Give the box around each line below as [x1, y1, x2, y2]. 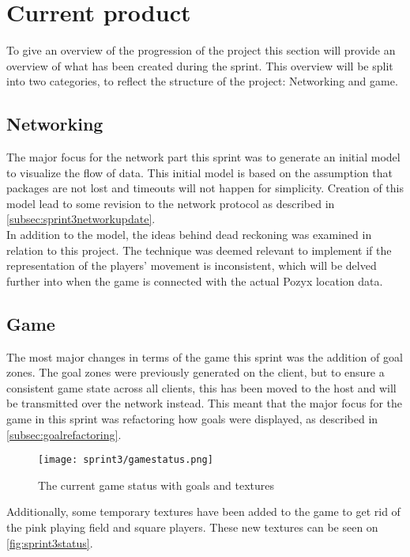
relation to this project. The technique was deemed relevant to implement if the [6, 241, 392, 258]
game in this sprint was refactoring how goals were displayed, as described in [6, 411, 378, 427]
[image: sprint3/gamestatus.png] [38, 454, 213, 466]
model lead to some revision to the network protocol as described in [6, 195, 335, 211]
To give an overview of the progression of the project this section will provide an [6, 42, 396, 59]
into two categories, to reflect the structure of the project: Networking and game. [6, 73, 398, 89]
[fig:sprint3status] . [6, 534, 93, 551]
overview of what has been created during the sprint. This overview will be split [6, 57, 393, 74]
